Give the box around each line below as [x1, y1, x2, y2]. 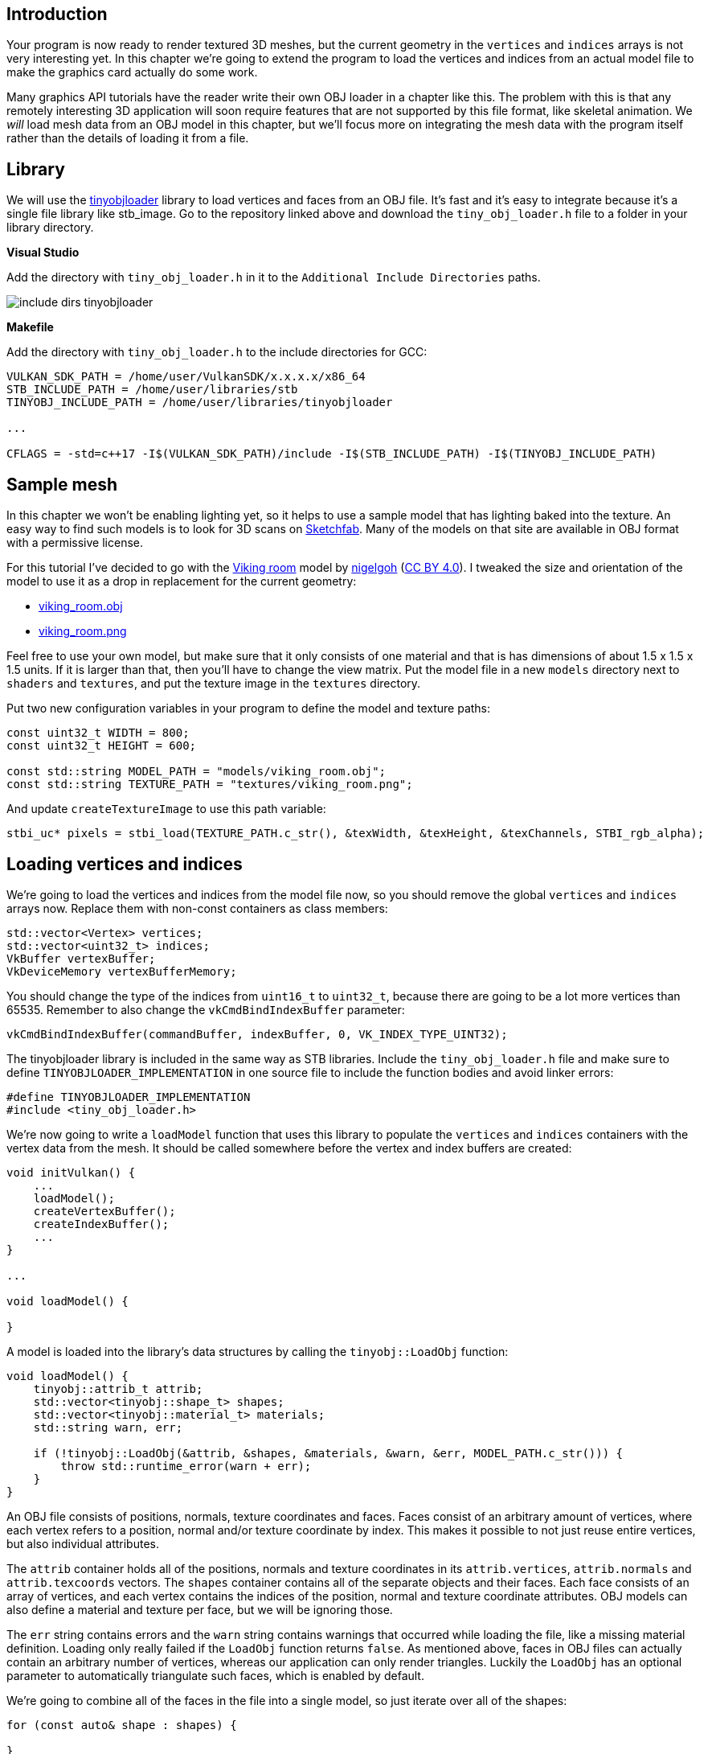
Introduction [6, 4, 108, 24]
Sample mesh [6, 474, 118, 495]
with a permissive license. [6, 536, 143, 550]
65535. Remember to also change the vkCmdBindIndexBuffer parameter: [6, 1002, 405, 1017]
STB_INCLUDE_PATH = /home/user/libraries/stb [6, 383, 298, 396]
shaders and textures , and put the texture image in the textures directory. [6, 676, 421, 691]
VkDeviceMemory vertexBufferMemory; [6, 964, 237, 978]
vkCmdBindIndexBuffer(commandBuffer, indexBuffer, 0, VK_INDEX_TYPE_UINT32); [6, 1027, 508, 1041]
